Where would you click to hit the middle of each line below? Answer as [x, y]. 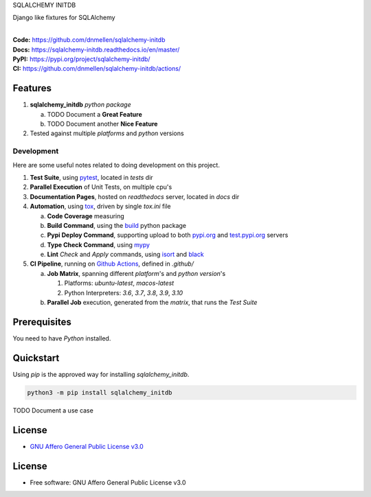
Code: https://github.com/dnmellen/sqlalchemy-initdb [89, 40]
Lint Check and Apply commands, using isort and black [125, 255]
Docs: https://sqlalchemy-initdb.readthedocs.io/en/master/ [96, 49]
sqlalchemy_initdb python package [80, 105]
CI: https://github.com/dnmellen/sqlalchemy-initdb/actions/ [97, 69]
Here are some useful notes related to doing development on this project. [116, 165]
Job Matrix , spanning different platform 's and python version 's [136, 273]
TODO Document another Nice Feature [102, 124]
